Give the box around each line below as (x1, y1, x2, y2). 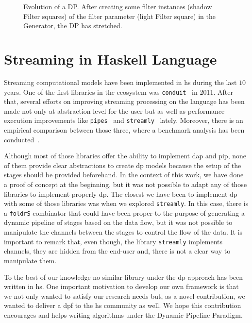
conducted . (4, 134, 40, 144)
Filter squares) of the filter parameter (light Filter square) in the (23, 11, 216, 21)
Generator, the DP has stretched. (23, 20, 122, 31)
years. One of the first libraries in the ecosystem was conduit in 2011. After (4, 86, 233, 97)
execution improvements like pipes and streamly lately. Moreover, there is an (4, 115, 243, 125)
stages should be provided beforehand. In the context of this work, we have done (4, 170, 244, 180)
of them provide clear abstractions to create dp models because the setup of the (4, 160, 241, 170)
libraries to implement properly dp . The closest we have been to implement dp (4, 188, 237, 199)
